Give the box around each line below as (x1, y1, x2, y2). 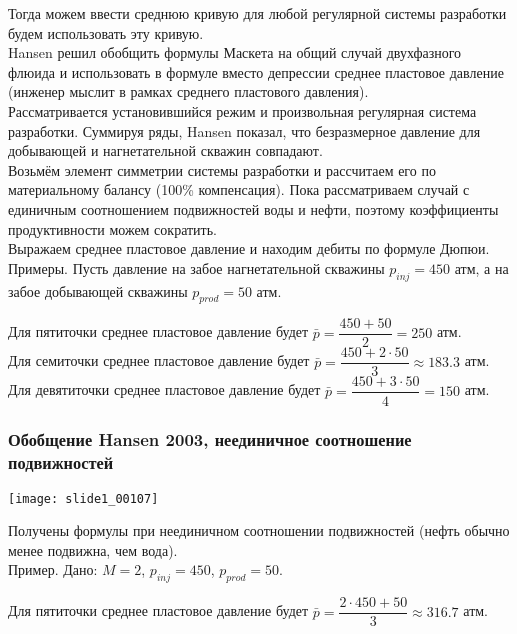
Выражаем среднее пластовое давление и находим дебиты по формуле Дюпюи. (8, 238, 490, 259)
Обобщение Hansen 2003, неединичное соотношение (8, 427, 412, 452)
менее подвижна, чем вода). (8, 539, 178, 560)
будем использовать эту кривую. (8, 22, 204, 43)
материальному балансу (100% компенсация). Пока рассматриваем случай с (8, 179, 470, 200)
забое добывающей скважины (8, 280, 188, 301)
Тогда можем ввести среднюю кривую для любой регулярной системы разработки (8, 3, 507, 23)
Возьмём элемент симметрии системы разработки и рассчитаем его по (8, 159, 436, 180)
